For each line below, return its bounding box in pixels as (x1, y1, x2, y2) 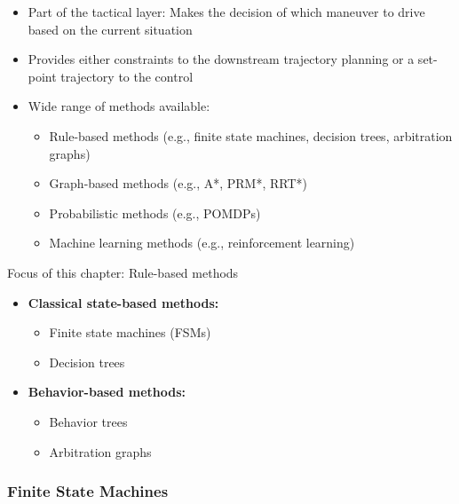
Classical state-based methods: (28, 293, 219, 311)
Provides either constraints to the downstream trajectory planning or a (28, 50, 415, 68)
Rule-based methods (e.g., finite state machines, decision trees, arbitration (49, 126, 453, 145)
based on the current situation (28, 20, 193, 38)
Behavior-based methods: (28, 382, 186, 401)
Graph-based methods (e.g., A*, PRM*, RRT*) (49, 174, 308, 193)
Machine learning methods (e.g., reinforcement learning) (49, 233, 355, 252)
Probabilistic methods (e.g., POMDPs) (49, 203, 261, 222)
